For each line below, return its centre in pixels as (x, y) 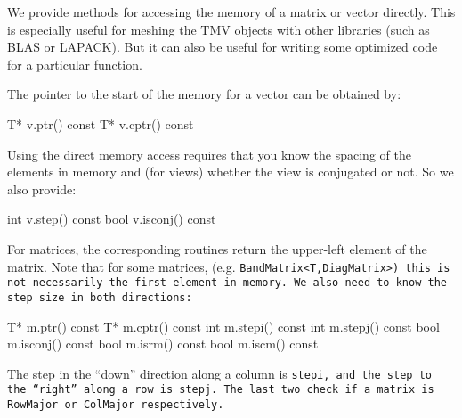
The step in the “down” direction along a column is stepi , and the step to (219, 373)
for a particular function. (75, 64)
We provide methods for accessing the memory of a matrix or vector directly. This (231, 12)
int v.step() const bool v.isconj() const (112, 219)
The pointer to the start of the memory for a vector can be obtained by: (204, 94)
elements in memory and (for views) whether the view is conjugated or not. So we (231, 172)
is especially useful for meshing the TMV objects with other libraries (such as (219, 29)
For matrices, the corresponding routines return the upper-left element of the (217, 248)
